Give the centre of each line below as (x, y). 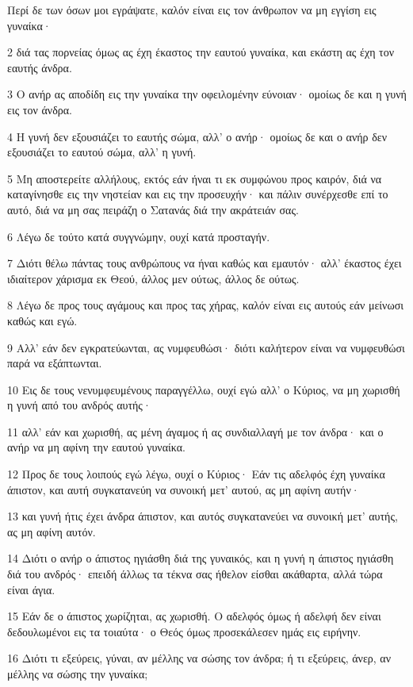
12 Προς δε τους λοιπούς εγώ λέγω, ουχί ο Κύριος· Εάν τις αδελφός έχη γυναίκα (196, 474)
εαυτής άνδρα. (40, 67)
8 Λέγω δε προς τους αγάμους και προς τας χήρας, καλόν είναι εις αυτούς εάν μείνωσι (205, 305)
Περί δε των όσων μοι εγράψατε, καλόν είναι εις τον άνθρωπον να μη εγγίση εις (192, 10)
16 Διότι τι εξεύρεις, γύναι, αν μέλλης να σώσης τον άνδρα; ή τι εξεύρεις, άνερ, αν (199, 658)
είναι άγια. (31, 589)
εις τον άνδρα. (40, 109)
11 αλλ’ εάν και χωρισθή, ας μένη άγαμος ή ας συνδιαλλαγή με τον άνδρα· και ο (195, 431)
